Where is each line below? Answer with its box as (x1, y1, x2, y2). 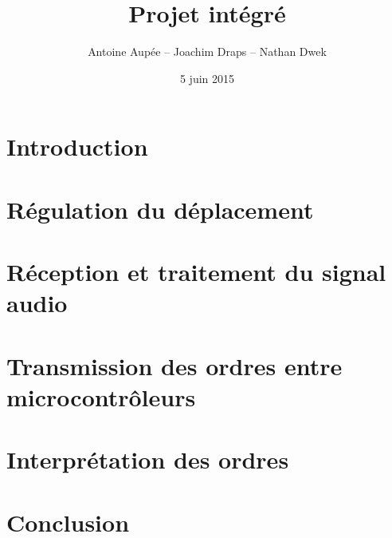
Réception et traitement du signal (6, 255, 386, 288)
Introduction (6, 130, 148, 163)
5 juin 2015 (179, 69, 235, 86)
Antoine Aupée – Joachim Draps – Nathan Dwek (88, 43, 327, 60)
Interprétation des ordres (6, 443, 289, 476)
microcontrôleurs (6, 380, 196, 413)
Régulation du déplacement (6, 192, 314, 225)
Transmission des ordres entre (6, 349, 343, 382)
